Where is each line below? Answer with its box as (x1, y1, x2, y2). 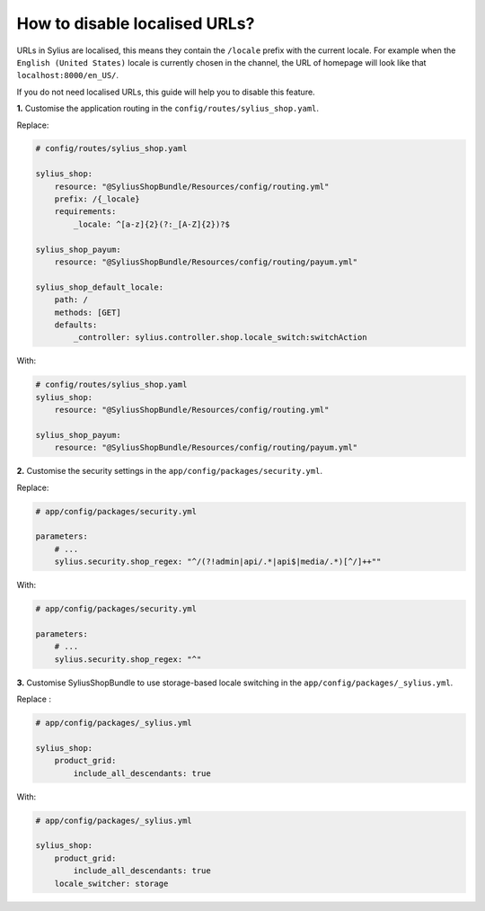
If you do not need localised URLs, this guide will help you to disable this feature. (16, 86, 315, 97)
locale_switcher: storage (54, 878, 169, 889)
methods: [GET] (54, 307, 121, 317)
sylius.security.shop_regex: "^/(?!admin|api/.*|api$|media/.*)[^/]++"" (54, 557, 382, 567)
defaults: (54, 319, 98, 330)
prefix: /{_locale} (54, 194, 141, 204)
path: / (54, 295, 89, 305)
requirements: (54, 207, 117, 217)
